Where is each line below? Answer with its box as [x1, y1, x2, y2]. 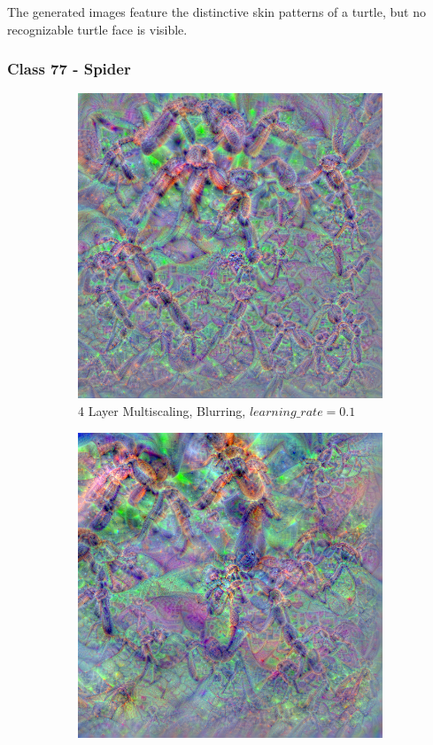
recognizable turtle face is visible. [7, 20, 188, 38]
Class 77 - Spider [7, 58, 131, 80]
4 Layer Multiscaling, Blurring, [78, 402, 246, 420]
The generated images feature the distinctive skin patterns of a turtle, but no [7, 3, 426, 20]
